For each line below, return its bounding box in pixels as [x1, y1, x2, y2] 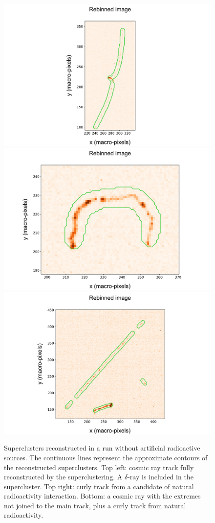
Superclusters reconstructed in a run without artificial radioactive [4, 443, 200, 453]
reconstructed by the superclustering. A [4, 472, 123, 482]
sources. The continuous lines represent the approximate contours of [4, 452, 208, 462]
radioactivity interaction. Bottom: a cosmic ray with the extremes [4, 491, 201, 501]
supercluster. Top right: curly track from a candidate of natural [4, 481, 194, 491]
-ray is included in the [128, 472, 193, 482]
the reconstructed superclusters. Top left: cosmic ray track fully [4, 462, 194, 472]
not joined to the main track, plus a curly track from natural [4, 500, 186, 510]
